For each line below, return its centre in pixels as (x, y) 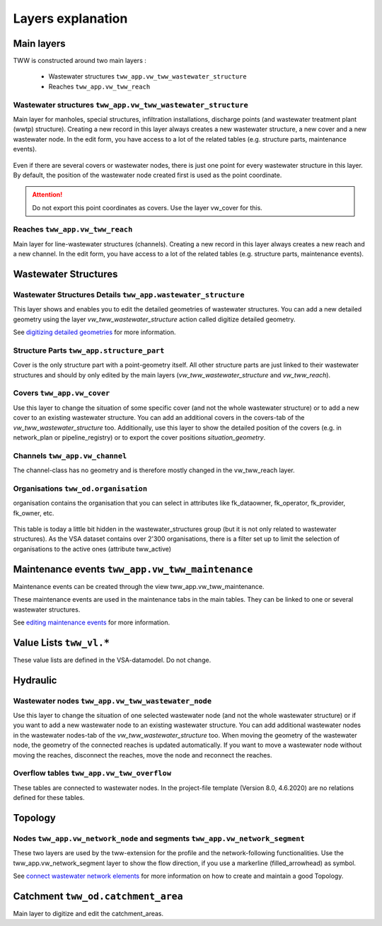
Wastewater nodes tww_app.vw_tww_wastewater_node (112, 701)
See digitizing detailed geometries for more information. (94, 332)
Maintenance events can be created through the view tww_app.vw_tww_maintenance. (139, 586)
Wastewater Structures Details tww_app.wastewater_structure (129, 295)
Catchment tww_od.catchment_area (98, 896)
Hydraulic (35, 680)
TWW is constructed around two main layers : (80, 61)
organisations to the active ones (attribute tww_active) (92, 549)
